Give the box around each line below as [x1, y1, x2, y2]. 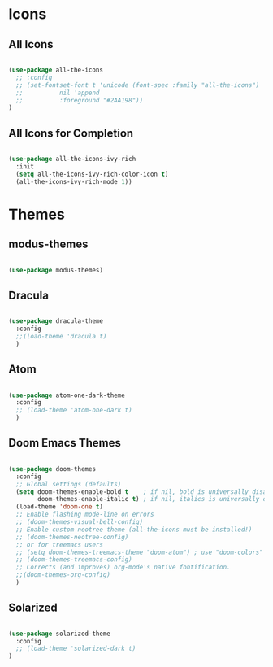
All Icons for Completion [8, 126, 134, 140]
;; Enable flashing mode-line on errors [15, 510, 154, 519]
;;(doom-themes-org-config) [15, 571, 111, 579]
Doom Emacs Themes [8, 436, 122, 450]
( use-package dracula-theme [8, 317, 104, 325]
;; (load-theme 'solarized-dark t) [15, 644, 136, 653]
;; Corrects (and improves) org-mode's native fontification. [15, 563, 231, 572]
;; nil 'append [15, 89, 100, 97]
